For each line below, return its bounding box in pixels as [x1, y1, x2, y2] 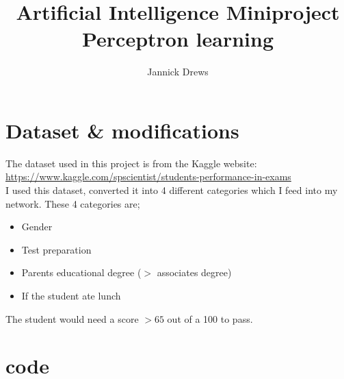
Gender [21, 219, 53, 234]
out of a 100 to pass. [167, 311, 253, 326]
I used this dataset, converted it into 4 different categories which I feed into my [5, 183, 338, 197]
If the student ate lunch [21, 289, 121, 302]
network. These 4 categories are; [5, 196, 140, 210]
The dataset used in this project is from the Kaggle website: [5, 156, 257, 170]
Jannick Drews [147, 64, 209, 79]
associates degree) [157, 265, 232, 280]
